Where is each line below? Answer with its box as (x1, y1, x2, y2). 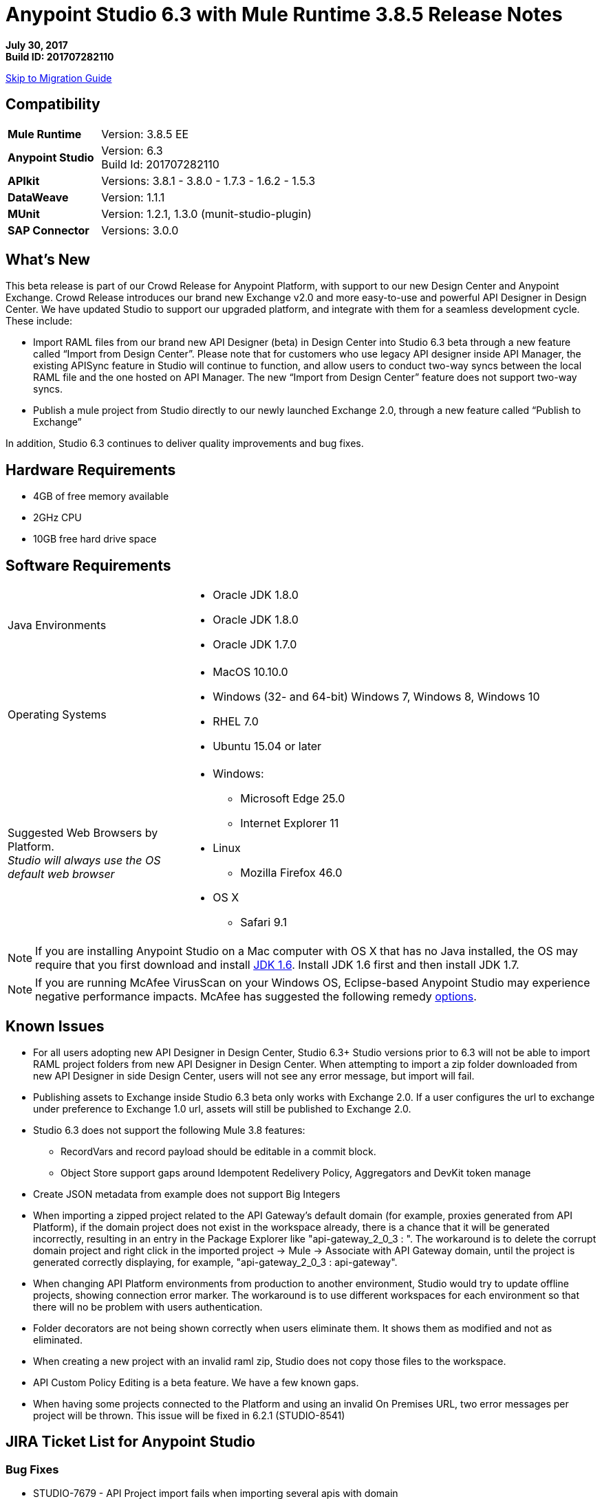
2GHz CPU (33, 512, 82, 524)
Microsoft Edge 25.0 (240, 791, 345, 806)
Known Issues (6, 1017, 105, 1035)
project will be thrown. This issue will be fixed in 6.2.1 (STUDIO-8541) (33, 1409, 345, 1421)
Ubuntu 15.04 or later (213, 739, 322, 754)
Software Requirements (6, 556, 171, 574)
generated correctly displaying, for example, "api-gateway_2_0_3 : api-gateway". (33, 1256, 398, 1268)
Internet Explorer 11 (240, 816, 339, 831)
